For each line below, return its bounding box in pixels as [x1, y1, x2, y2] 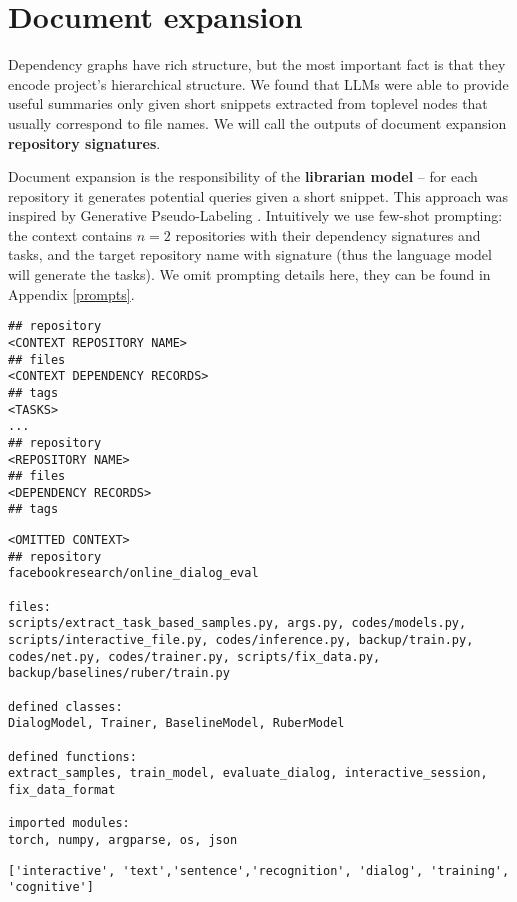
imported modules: [8, 816, 130, 831]
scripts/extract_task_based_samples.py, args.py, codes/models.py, [8, 616, 467, 631]
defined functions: [8, 749, 137, 764]
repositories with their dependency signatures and [175, 224, 481, 245]
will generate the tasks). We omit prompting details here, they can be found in [8, 264, 491, 285]
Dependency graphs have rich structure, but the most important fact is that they [8, 54, 506, 75]
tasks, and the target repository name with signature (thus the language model [8, 244, 492, 265]
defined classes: [8, 699, 123, 714]
